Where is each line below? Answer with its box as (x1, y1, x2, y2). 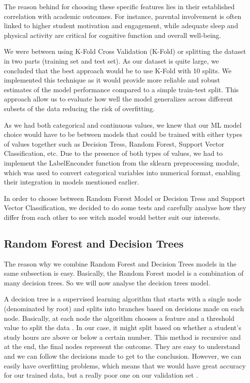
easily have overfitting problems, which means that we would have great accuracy (4, 360, 246, 370)
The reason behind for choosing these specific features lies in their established (4, 1, 235, 11)
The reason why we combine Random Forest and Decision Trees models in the (4, 258, 236, 268)
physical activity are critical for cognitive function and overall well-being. (4, 30, 221, 40)
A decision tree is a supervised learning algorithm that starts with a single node (4, 294, 242, 304)
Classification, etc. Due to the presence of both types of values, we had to (4, 148, 223, 158)
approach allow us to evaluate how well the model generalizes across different (4, 94, 233, 104)
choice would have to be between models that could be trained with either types (4, 129, 242, 139)
